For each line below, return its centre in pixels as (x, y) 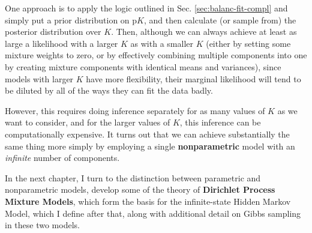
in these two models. (42, 225)
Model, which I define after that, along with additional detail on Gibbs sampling (153, 213)
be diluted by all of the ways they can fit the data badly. (109, 90)
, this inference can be (220, 122)
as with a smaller (162, 43)
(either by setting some (248, 43)
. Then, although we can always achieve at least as (204, 32)
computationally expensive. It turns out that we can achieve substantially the (147, 134)
